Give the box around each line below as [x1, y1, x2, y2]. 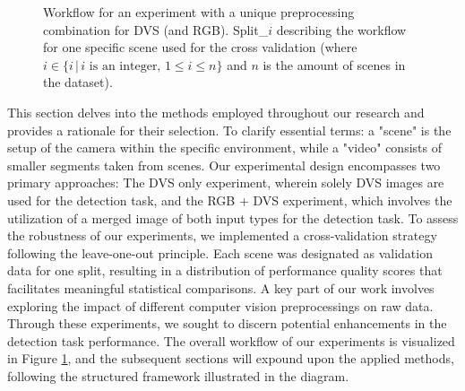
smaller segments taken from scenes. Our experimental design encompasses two [7, 155, 441, 174]
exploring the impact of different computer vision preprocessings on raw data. [7, 296, 434, 315]
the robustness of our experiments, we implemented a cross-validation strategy [7, 226, 437, 245]
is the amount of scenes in [263, 55, 406, 74]
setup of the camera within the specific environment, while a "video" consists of [7, 138, 442, 157]
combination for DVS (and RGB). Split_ [43, 20, 269, 39]
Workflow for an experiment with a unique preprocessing [43, 3, 355, 21]
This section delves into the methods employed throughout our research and [7, 102, 425, 121]
